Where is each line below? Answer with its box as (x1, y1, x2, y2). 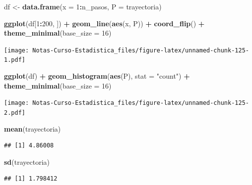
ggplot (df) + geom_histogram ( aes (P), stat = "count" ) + (4, 71, 190, 81)
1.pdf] (4, 56, 25, 64)
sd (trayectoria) (4, 156, 50, 167)
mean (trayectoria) (4, 123, 61, 134)
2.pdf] (4, 109, 25, 116)
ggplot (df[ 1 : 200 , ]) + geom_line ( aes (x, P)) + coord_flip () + (4, 18, 205, 28)
